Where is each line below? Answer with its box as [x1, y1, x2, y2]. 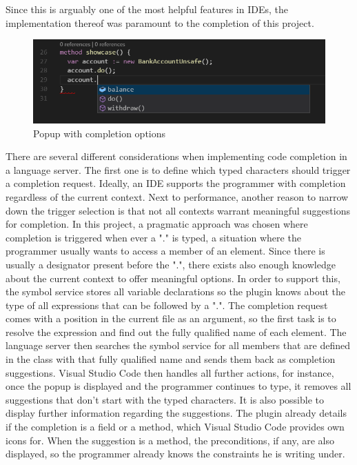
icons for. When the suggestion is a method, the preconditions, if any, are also [6, 433, 334, 447]
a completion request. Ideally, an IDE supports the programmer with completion [6, 176, 346, 190]
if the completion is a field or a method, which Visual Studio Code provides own [6, 419, 345, 434]
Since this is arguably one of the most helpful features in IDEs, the [6, 2, 288, 16]
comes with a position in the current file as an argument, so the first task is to [6, 311, 336, 326]
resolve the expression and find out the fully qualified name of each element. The [6, 324, 347, 339]
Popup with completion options [33, 126, 166, 140]
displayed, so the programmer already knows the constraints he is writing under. [6, 446, 345, 461]
